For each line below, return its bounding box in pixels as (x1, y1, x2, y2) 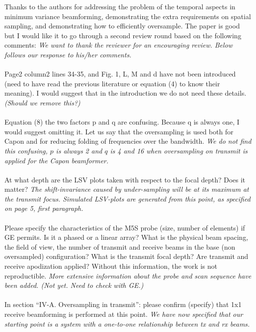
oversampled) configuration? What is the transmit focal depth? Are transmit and (4, 251, 249, 261)
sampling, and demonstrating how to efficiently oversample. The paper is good (4, 21, 240, 31)
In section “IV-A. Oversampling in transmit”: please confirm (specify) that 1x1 (4, 299, 242, 309)
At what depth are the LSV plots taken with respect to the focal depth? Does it (4, 174, 246, 184)
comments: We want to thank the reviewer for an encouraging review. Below (4, 40, 233, 50)
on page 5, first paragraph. (4, 203, 83, 213)
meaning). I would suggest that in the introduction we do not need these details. (4, 88, 247, 98)
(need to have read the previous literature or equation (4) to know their (4, 78, 220, 88)
